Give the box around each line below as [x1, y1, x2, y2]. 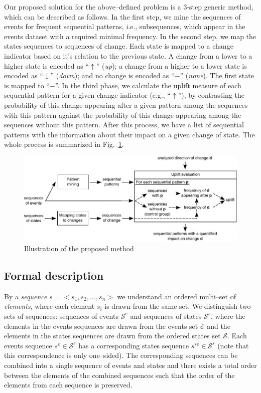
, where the [211, 310, 245, 321]
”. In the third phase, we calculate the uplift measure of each [55, 80, 241, 90]
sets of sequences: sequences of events [4, 310, 118, 321]
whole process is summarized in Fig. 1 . [4, 139, 124, 149]
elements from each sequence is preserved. [4, 379, 133, 390]
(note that [217, 340, 249, 350]
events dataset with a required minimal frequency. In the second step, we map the [4, 31, 256, 41]
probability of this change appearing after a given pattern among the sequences [4, 99, 248, 110]
